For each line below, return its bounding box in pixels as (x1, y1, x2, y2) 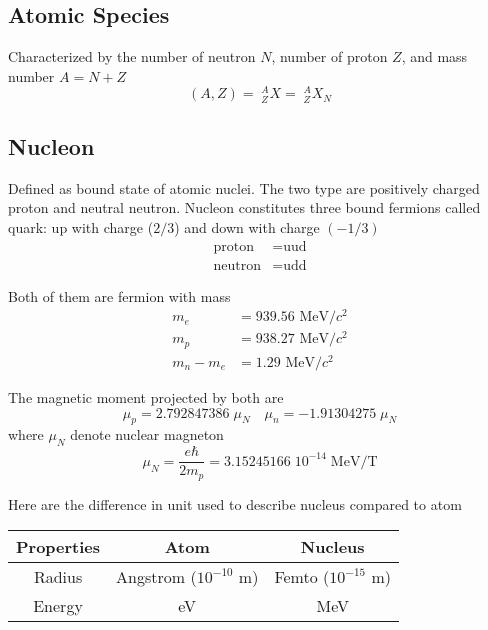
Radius (33, 565, 83, 589)
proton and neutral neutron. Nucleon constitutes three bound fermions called (8, 197, 481, 218)
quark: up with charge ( (8, 217, 154, 238)
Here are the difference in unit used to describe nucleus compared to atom (8, 493, 462, 514)
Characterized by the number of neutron (8, 46, 256, 67)
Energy (33, 594, 83, 618)
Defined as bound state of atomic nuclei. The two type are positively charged (8, 177, 480, 198)
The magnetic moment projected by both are (8, 387, 284, 408)
